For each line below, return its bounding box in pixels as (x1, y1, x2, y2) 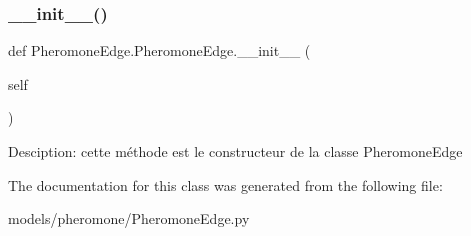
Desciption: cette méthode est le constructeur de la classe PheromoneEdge (8, 141, 463, 161)
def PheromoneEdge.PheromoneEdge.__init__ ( (8, 40, 311, 61)
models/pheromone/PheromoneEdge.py (8, 208, 250, 229)
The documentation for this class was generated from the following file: (8, 174, 443, 195)
